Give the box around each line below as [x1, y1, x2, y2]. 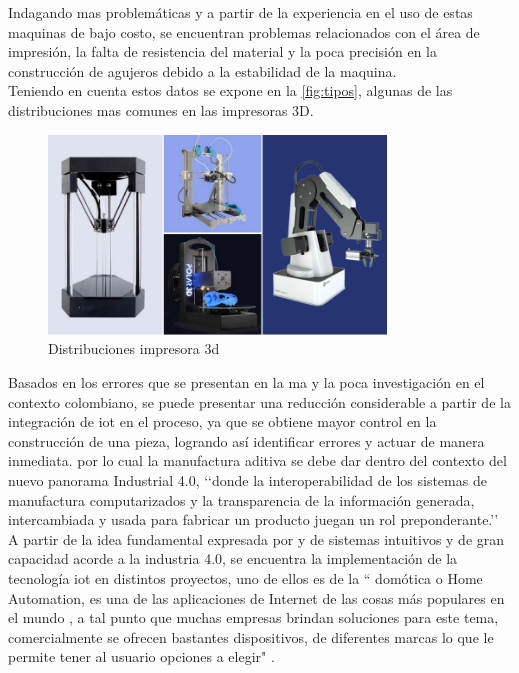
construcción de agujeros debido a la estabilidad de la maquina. [8, 60, 397, 81]
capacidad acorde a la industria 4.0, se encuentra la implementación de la [8, 548, 458, 569]
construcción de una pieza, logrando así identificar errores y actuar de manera [8, 430, 485, 451]
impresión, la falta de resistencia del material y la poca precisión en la [8, 41, 438, 62]
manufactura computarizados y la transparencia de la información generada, [8, 489, 475, 510]
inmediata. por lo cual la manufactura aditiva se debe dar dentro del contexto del [8, 450, 507, 471]
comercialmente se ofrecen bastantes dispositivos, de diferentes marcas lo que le [8, 626, 494, 647]
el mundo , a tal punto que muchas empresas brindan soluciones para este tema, [8, 607, 499, 628]
